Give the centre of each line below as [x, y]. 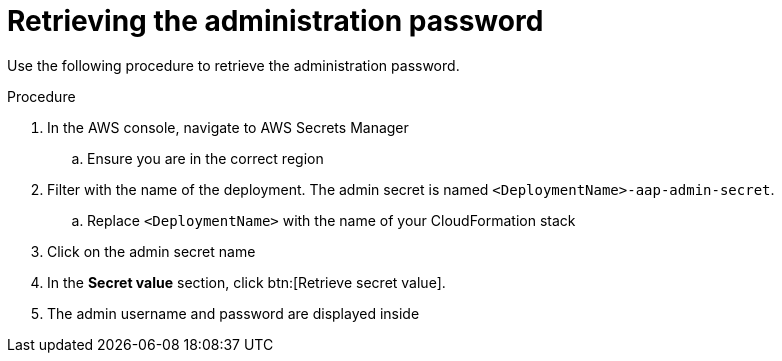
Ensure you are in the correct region [205, 158]
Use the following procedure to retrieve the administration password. [233, 65]
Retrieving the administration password [275, 21]
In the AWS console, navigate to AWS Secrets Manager [228, 127]
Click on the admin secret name [151, 251]
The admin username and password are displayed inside [233, 313]
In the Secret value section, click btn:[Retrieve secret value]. [246, 282]
